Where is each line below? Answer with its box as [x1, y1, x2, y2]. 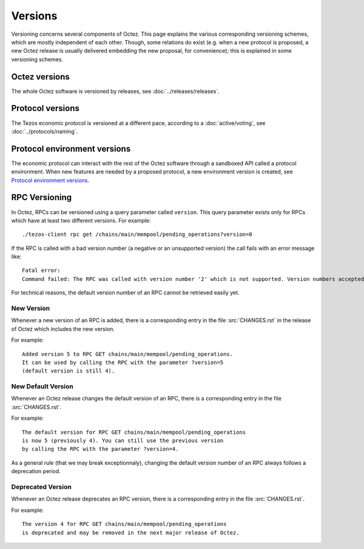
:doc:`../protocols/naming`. [11, 127, 78, 135]
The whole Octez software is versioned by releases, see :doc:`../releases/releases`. [11, 87, 220, 95]
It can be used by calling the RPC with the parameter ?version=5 [22, 359, 224, 366]
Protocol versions [11, 103, 80, 113]
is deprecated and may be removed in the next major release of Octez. [22, 529, 240, 536]
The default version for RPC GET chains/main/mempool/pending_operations [22, 428, 246, 436]
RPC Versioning [11, 192, 72, 203]
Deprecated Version [11, 482, 72, 491]
